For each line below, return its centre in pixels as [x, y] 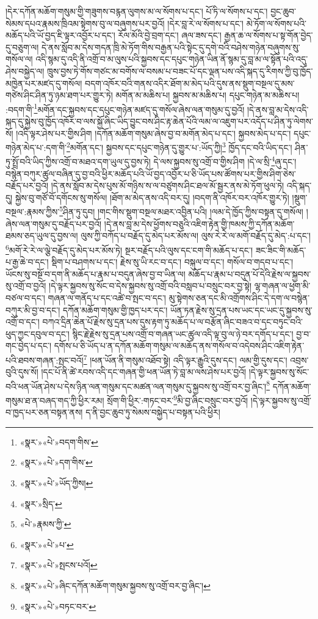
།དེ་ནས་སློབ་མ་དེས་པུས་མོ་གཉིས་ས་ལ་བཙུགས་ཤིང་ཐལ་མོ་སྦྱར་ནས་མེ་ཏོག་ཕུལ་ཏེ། [168, 185]
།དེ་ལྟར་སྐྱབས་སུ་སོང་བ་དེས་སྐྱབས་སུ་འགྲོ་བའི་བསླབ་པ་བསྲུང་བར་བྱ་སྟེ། [150, 286]
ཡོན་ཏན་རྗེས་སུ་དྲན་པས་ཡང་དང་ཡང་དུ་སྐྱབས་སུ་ [241, 309]
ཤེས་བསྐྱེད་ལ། [25, 71]
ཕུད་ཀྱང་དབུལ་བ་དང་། [38, 333]
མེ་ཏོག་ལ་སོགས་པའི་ [276, 23]
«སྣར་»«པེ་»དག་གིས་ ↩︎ [56, 462]
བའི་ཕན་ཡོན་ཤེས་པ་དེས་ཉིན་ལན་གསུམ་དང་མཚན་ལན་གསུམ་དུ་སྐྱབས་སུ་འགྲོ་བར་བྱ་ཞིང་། [136, 386]
